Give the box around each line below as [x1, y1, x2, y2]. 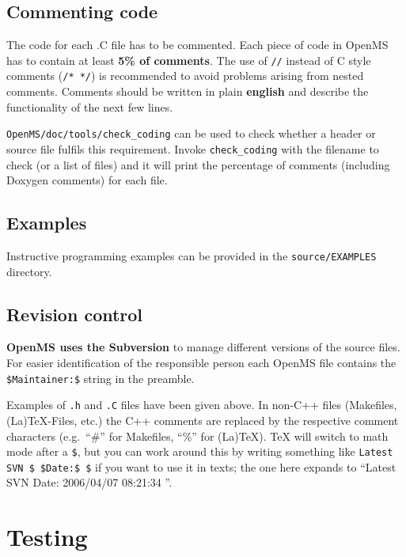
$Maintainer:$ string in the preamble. [6, 369, 195, 386]
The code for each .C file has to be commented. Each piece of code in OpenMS [6, 36, 389, 53]
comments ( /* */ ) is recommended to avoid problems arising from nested [6, 67, 364, 84]
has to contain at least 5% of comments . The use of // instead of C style [6, 51, 371, 68]
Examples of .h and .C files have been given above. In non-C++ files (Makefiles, [6, 396, 397, 413]
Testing [6, 521, 88, 553]
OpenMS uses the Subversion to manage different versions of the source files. [6, 339, 400, 355]
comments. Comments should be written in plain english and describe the [6, 83, 369, 100]
